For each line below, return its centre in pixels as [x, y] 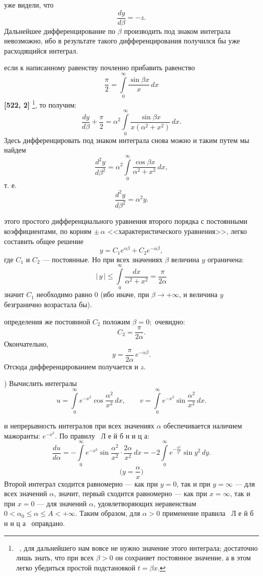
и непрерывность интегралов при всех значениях [79, 426]
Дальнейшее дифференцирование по [60, 31]
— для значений [62, 503]
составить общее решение [44, 241]
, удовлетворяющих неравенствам [145, 503]
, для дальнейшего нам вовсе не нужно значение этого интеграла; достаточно [139, 547]
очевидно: [170, 321]
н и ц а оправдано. [35, 523]
